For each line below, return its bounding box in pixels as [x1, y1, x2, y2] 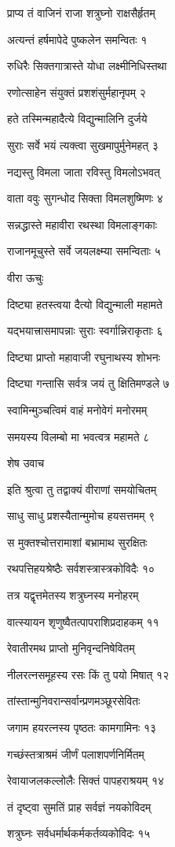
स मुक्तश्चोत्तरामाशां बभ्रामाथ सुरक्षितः [7, 533, 148, 550]
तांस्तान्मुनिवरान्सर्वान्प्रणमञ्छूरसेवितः [7, 693, 140, 709]
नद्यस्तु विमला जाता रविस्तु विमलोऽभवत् [7, 163, 160, 180]
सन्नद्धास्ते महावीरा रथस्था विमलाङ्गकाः [7, 216, 158, 232]
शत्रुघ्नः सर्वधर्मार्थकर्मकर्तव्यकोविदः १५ [7, 825, 151, 841]
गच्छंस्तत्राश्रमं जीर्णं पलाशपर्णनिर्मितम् [7, 745, 144, 762]
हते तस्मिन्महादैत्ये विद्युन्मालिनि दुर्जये [7, 110, 148, 127]
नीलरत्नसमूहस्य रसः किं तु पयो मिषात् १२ [7, 666, 170, 682]
